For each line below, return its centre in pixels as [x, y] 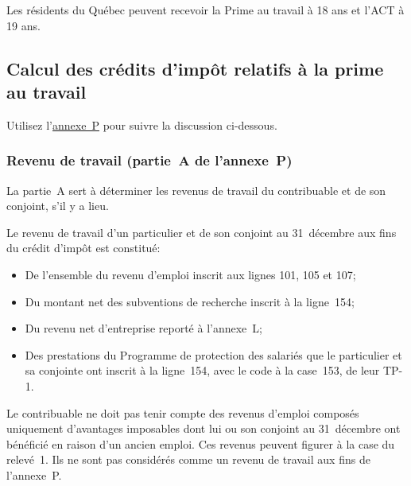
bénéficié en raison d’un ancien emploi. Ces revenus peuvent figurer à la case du [201, 443]
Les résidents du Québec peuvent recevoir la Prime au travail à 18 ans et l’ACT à [205, 10]
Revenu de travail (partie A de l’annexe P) [149, 160]
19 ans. [23, 25]
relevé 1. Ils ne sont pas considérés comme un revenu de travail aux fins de [188, 459]
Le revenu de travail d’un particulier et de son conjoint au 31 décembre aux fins [202, 232]
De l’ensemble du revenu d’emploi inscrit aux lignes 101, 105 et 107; [190, 274]
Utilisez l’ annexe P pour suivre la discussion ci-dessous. [142, 124]
